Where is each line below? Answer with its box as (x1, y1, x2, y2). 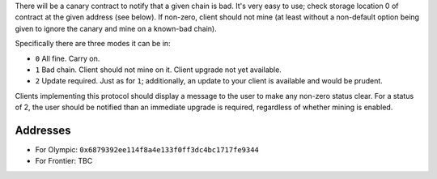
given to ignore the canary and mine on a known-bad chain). (15, 23, 218, 33)
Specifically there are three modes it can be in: (15, 39, 171, 49)
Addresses (15, 123, 72, 137)
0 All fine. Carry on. (35, 53, 100, 63)
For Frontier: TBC (35, 156, 93, 166)
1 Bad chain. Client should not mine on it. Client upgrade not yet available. (35, 65, 282, 75)
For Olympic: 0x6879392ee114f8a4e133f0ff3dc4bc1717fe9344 (35, 145, 259, 155)
